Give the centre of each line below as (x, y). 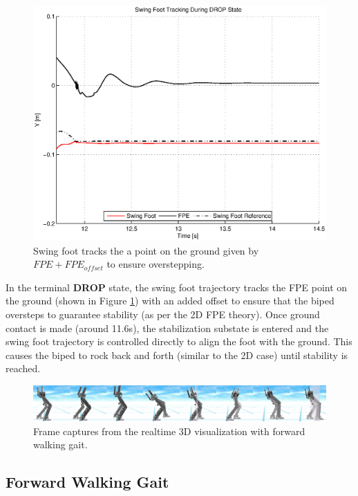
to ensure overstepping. (156, 264)
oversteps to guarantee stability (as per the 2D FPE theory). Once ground (163, 314)
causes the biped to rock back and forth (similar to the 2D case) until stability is (177, 355)
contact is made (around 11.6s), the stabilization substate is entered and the (167, 328)
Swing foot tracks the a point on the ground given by (146, 250)
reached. (23, 368)
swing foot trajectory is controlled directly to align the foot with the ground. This (179, 341)
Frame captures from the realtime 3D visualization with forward (169, 431)
